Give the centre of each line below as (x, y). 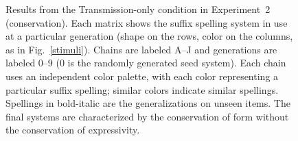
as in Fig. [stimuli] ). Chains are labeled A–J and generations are (141, 49)
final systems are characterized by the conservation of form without (147, 116)
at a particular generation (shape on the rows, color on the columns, (149, 36)
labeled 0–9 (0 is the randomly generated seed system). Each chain (146, 63)
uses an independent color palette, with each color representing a (142, 76)
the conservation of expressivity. (73, 130)
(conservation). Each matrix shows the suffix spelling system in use (147, 22)
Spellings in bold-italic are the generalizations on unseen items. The (148, 103)
